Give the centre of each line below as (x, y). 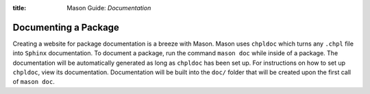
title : (20, 8)
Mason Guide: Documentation (109, 8)
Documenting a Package (66, 27)
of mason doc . (34, 82)
